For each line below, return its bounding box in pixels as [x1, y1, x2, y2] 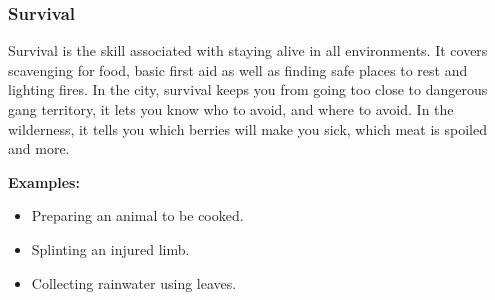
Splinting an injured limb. [31, 238, 190, 259]
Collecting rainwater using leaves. [31, 272, 237, 293]
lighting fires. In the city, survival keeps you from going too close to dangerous [8, 79, 488, 100]
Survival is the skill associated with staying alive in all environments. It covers [8, 40, 488, 61]
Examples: [8, 171, 80, 192]
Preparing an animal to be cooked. [31, 205, 244, 226]
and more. [8, 138, 70, 159]
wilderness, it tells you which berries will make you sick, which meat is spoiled [8, 118, 487, 139]
